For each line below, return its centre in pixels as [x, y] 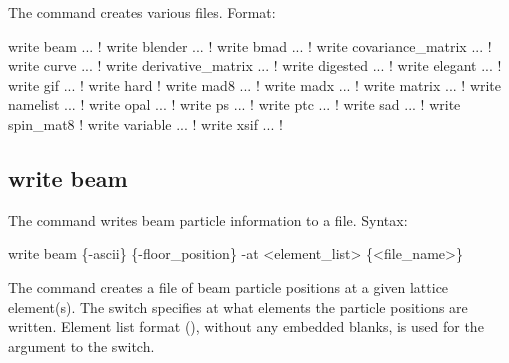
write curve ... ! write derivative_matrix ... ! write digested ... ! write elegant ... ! [255, 65]
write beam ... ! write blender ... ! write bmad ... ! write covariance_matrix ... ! [250, 45]
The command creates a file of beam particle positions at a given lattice [228, 286]
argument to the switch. [81, 345]
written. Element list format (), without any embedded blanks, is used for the [246, 326]
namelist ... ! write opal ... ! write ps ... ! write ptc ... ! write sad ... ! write [234, 104]
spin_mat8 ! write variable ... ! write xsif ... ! [145, 123]
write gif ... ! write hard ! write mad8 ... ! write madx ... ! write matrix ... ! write [255, 84]
